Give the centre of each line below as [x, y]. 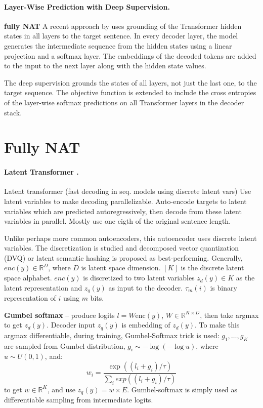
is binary [224, 287]
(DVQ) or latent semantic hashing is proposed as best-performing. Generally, [123, 257]
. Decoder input [71, 325]
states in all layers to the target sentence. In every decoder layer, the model [121, 36]
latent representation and [43, 287]
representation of [30, 298]
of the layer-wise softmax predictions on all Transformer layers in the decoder [124, 102]
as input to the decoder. [146, 287]
